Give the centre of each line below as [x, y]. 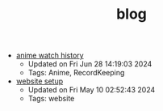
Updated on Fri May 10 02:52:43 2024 [92, 90]
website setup [40, 81]
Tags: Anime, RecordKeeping [76, 73]
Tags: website [51, 99]
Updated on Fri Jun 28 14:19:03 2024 [90, 64]
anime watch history [50, 55]
